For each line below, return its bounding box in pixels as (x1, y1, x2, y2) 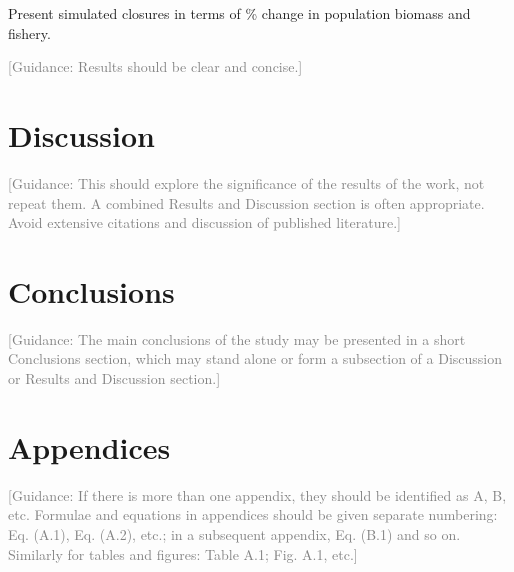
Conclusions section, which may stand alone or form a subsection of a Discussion (8, 348, 503, 369)
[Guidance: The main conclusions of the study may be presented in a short (8, 328, 466, 349)
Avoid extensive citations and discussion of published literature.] (8, 212, 401, 233)
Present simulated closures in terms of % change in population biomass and (8, 3, 471, 23)
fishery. (8, 22, 51, 43)
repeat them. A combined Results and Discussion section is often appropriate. (8, 192, 485, 213)
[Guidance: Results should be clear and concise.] (8, 56, 303, 77)
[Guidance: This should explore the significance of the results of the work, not (8, 172, 485, 193)
